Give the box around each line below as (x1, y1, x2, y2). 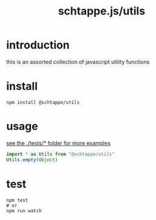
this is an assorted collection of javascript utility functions (6, 58, 150, 65)
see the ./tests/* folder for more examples (6, 139, 111, 146)
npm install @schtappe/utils (6, 99, 80, 105)
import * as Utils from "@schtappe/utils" (6, 151, 115, 157)
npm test (6, 197, 28, 203)
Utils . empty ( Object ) (6, 157, 59, 163)
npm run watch (6, 207, 42, 214)
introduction (6, 38, 70, 52)
